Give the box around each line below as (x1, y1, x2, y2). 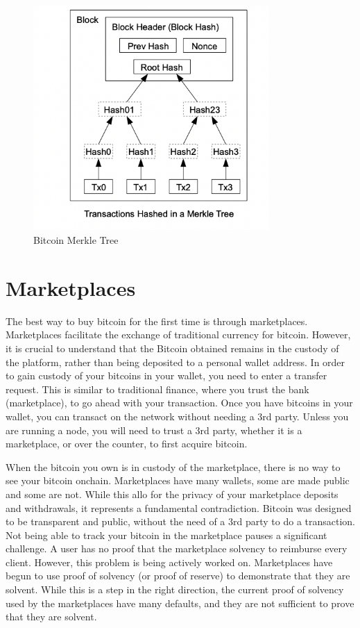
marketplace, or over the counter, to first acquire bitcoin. (6, 436, 248, 451)
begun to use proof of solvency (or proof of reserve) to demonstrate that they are (6, 568, 350, 583)
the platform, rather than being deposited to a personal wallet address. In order (6, 354, 345, 369)
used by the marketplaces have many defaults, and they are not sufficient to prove (6, 595, 354, 610)
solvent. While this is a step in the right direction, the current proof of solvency (6, 582, 344, 597)
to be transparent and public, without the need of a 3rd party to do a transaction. (6, 514, 356, 529)
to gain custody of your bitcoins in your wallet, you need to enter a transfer (6, 368, 327, 383)
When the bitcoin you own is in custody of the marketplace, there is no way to (6, 459, 341, 474)
